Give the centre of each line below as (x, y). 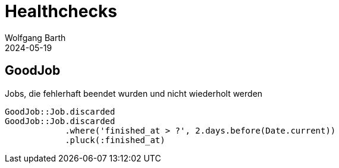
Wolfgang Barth (35, 37)
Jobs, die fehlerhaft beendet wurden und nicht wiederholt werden (134, 93)
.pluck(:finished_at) (115, 140)
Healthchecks (61, 11)
